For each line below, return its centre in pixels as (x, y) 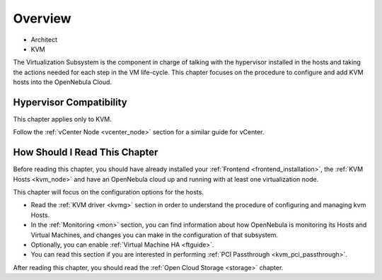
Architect (44, 40)
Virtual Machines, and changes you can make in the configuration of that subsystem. (155, 235)
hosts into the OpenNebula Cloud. (63, 82)
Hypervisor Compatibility (70, 102)
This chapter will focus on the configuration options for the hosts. (109, 192)
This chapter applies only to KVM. (63, 119)
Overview (42, 18)
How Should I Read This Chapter (86, 152)
